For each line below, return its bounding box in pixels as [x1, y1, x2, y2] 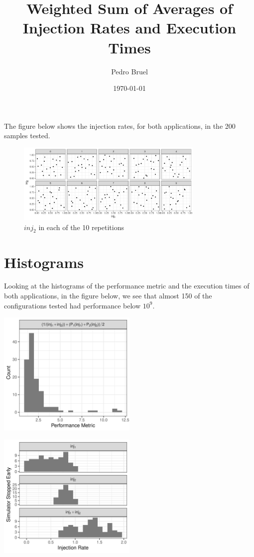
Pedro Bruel [111, 66, 148, 76]
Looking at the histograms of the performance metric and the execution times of [4, 280, 250, 291]
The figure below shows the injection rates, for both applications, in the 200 [4, 120, 236, 131]
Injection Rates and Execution [22, 17, 237, 38]
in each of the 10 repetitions [38, 222, 124, 232]
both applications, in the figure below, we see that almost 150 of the [4, 290, 212, 301]
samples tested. [4, 130, 50, 141]
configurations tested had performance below [4, 300, 141, 310]
